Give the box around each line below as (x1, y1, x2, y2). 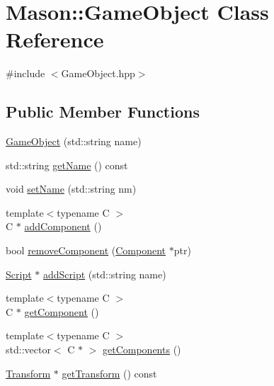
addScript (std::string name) (42, 266, 166, 281)
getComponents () (103, 342, 181, 357)
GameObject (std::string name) (6, 134, 142, 149)
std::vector (6, 342, 51, 357)
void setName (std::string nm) (6, 181, 137, 196)
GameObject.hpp (61, 66, 135, 81)
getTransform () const (62, 365, 157, 380)
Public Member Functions (6, 101, 200, 123)
